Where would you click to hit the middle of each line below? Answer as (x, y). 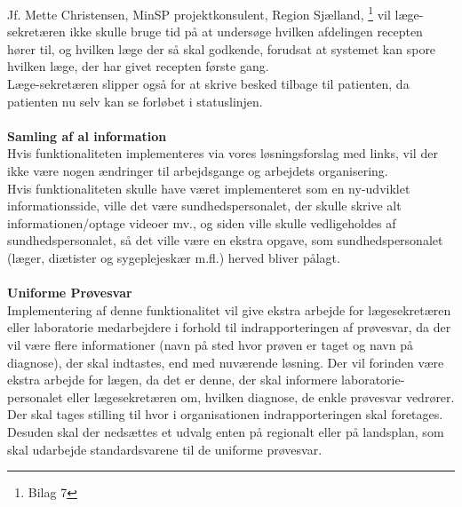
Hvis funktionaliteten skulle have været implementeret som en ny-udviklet (209, 188)
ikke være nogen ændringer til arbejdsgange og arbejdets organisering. (198, 170)
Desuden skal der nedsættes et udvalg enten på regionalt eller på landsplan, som (226, 431)
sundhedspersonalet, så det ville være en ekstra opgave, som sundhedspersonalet (225, 240)
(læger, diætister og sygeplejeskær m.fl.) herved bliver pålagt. (174, 257)
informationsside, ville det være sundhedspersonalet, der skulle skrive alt (204, 206)
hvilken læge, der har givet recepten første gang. (138, 66)
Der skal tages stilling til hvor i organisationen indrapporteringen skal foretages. (225, 414)
